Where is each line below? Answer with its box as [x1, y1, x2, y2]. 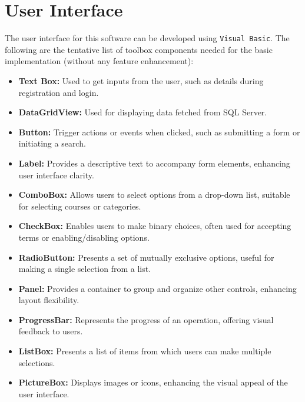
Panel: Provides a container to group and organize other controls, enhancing [18, 282, 297, 294]
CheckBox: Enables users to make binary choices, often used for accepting [18, 220, 291, 232]
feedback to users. [18, 325, 83, 337]
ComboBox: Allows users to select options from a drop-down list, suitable [18, 188, 290, 201]
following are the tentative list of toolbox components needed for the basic [5, 43, 273, 55]
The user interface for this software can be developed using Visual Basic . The [5, 32, 290, 44]
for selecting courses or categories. [18, 200, 141, 212]
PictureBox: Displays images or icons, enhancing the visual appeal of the [18, 376, 288, 388]
